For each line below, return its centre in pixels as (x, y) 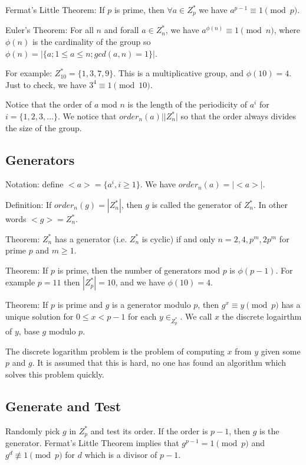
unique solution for (40, 316)
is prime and (80, 305)
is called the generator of (197, 204)
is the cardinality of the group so (91, 42)
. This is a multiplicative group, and (179, 73)
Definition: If (29, 204)
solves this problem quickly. (55, 374)
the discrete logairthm (262, 316)
